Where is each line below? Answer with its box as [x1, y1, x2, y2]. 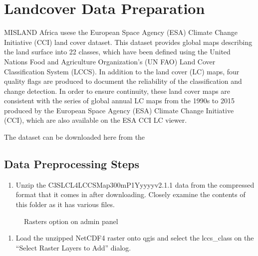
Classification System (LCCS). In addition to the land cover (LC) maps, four [4, 66, 240, 76]
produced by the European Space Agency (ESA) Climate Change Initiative [4, 105, 234, 115]
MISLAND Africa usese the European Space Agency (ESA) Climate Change [4, 27, 238, 37]
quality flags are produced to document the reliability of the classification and [4, 76, 242, 86]
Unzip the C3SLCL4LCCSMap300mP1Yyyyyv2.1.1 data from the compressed [15, 179, 255, 190]
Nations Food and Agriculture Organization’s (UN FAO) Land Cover [4, 56, 216, 66]
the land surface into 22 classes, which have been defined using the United [4, 46, 231, 57]
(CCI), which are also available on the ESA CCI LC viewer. [4, 115, 187, 125]
